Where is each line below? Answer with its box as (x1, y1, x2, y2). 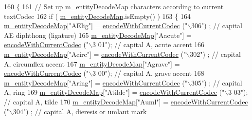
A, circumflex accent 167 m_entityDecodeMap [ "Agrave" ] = (4, 58, 180, 69)
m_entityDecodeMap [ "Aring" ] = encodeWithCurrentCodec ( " (4, 77, 187, 87)
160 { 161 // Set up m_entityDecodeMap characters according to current (4, 1, 224, 11)
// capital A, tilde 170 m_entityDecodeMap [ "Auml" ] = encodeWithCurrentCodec (4, 96, 248, 106)
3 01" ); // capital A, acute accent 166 (92, 39, 205, 50)
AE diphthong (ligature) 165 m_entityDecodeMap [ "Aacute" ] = (4, 30, 192, 40)
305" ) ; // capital (191, 77, 242, 87)
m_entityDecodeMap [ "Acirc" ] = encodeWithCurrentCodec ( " (4, 49, 186, 59)
